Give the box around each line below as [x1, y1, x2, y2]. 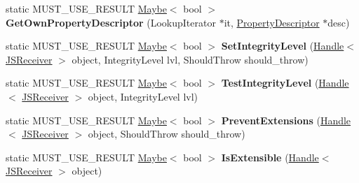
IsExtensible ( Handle [221, 149, 319, 164]
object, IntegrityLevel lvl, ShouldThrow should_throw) [72, 52, 309, 66]
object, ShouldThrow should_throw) [88, 126, 245, 141]
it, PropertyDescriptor [224, 15, 320, 29]
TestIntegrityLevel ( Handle [221, 75, 349, 90]
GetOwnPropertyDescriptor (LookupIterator [6, 15, 216, 29]
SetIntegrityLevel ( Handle [221, 38, 344, 53]
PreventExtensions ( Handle [221, 112, 351, 127]
